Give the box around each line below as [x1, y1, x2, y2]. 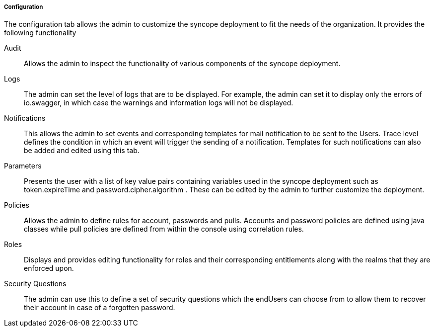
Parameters [4, 162, 42, 170]
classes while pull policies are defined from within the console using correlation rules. [24, 225, 304, 234]
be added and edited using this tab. [24, 146, 140, 155]
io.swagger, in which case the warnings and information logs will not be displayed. [24, 98, 293, 107]
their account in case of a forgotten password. [24, 303, 175, 312]
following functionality [4, 28, 76, 37]
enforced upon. [24, 264, 74, 273]
